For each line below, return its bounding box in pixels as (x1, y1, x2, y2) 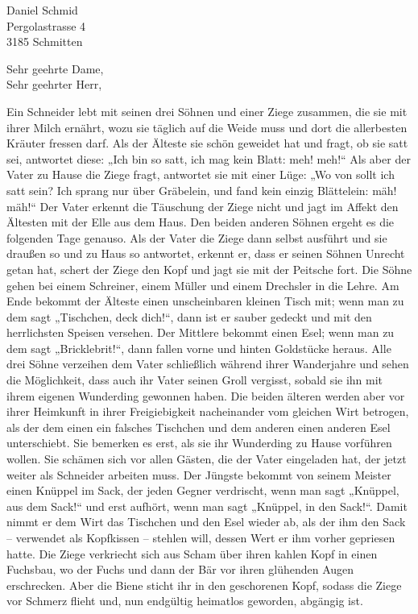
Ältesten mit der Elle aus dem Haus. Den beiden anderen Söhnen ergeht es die (6, 214, 395, 230)
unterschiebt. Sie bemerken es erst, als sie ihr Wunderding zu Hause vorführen (6, 434, 392, 451)
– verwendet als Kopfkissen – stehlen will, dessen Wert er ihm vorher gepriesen (6, 529, 395, 546)
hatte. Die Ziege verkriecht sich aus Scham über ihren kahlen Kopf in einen (6, 545, 378, 562)
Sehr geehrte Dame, (6, 60, 104, 77)
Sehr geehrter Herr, (6, 76, 102, 93)
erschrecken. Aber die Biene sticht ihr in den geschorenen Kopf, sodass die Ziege (6, 576, 402, 593)
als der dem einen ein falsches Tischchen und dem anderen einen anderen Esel (6, 418, 391, 435)
